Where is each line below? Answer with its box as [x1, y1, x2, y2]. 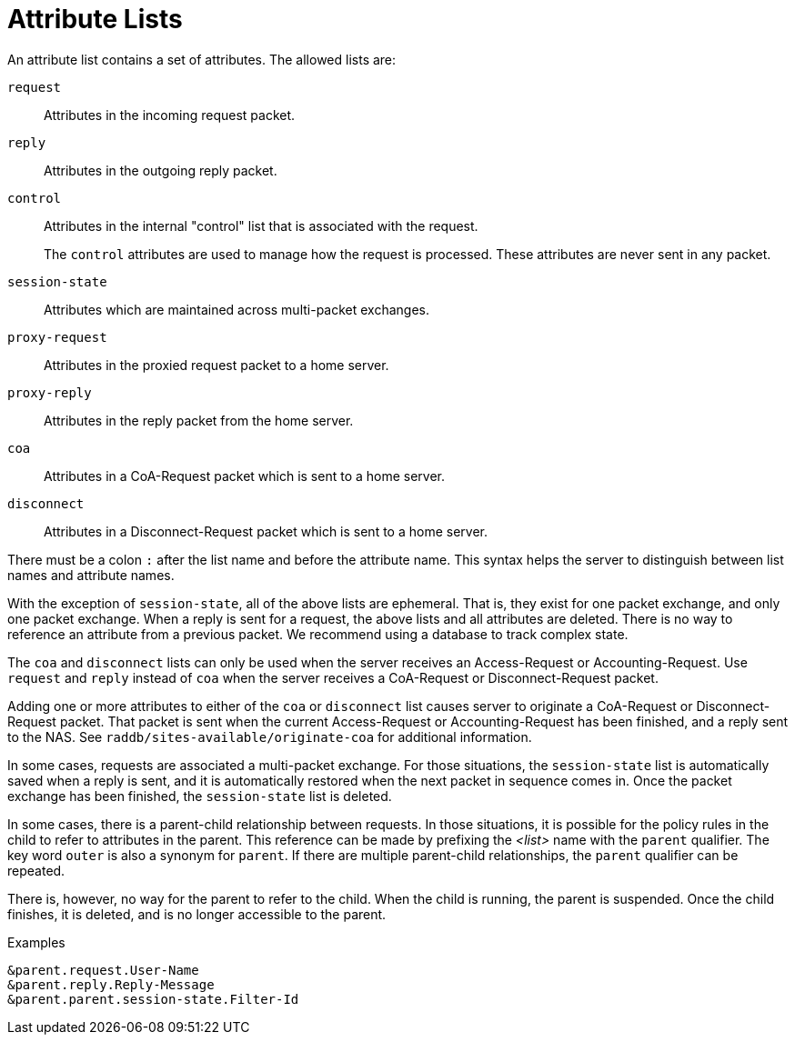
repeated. [7, 862, 65, 878]
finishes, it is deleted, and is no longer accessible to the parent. [7, 906, 387, 922]
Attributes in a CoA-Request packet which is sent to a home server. [44, 467, 446, 484]
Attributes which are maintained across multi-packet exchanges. [44, 301, 430, 317]
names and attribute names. [7, 566, 175, 583]
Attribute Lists [7, 4, 183, 35]
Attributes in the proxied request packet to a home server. [44, 356, 389, 373]
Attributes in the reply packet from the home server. [44, 412, 354, 428]
